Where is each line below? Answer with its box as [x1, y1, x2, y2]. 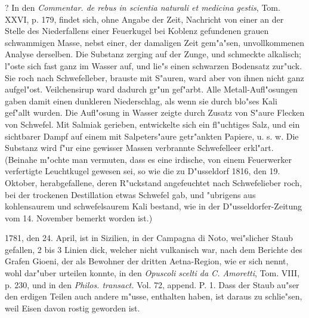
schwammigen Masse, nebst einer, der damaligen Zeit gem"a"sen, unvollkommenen [5, 36, 305, 48]
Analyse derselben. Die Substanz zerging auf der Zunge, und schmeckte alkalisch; [5, 48, 301, 60]
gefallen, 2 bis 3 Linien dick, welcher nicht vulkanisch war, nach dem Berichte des [5, 243, 302, 255]
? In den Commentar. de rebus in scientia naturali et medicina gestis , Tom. [5, 1, 280, 13]
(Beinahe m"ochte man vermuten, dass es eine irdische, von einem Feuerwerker [5, 153, 292, 165]
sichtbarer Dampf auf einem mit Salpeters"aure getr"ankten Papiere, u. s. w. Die [5, 129, 299, 142]
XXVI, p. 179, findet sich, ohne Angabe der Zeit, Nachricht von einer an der [5, 13, 284, 25]
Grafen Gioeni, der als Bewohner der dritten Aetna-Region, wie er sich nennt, [5, 255, 289, 267]
